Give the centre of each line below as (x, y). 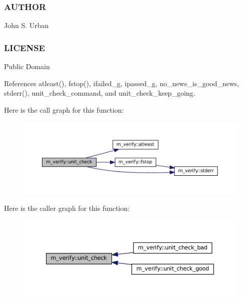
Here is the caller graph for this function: (67, 208)
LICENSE (24, 47)
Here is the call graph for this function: (64, 109)
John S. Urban (26, 25)
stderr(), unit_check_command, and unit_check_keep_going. (100, 93)
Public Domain (27, 66)
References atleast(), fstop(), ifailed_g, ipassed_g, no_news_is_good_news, (122, 83)
